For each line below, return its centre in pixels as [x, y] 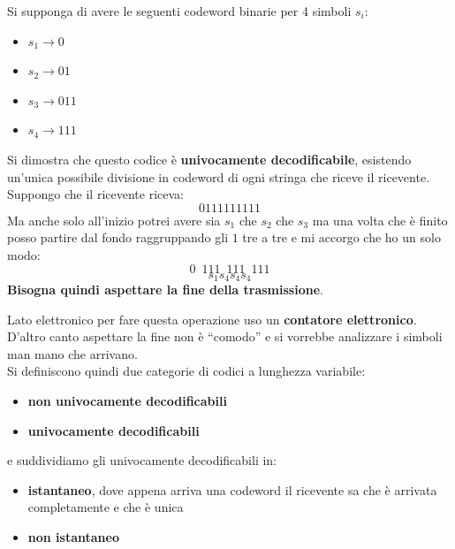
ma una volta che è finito [380, 220]
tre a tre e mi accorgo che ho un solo [341, 237]
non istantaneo [73, 536]
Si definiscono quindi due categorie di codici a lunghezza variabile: [186, 371]
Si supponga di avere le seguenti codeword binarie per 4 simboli [179, 11]
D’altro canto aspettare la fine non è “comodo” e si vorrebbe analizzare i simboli [225, 336]
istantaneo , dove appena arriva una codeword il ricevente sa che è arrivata [232, 489]
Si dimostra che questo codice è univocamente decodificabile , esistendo [209, 159]
